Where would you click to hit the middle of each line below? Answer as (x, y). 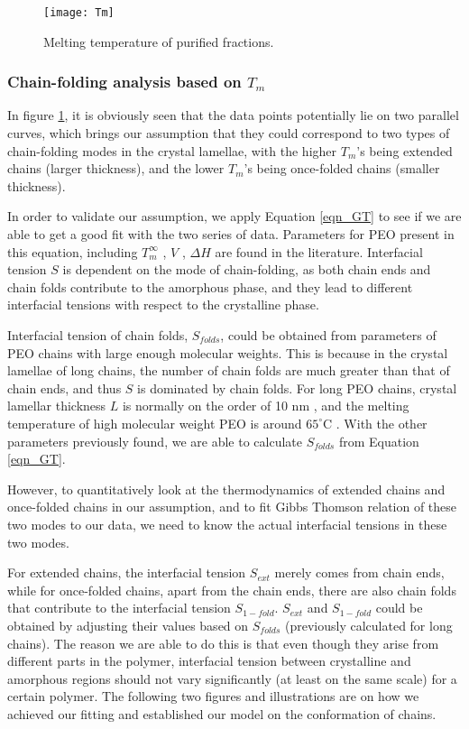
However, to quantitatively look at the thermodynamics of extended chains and (226, 489)
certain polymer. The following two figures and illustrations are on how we (213, 696)
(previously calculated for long (369, 625)
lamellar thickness (57, 406)
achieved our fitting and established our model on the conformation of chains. (222, 713)
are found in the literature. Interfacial (319, 251)
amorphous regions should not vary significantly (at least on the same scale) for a (232, 678)
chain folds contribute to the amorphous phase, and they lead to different (210, 286)
